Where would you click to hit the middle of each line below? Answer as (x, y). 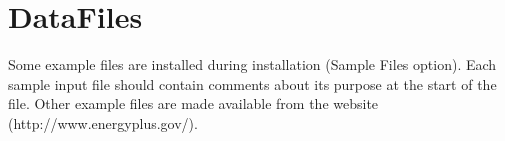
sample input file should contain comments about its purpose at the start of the (252, 83)
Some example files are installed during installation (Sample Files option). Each (252, 64)
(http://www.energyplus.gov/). (103, 122)
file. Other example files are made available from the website (193, 103)
